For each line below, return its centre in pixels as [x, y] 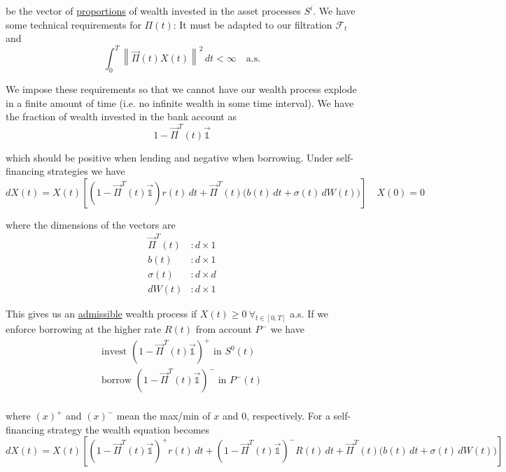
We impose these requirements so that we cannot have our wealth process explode [181, 89]
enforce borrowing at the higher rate [84, 329]
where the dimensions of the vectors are [91, 224]
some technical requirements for [73, 24]
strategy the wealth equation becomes [128, 429]
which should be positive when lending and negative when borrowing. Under [169, 157]
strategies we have [86, 171]
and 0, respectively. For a [276, 416]
